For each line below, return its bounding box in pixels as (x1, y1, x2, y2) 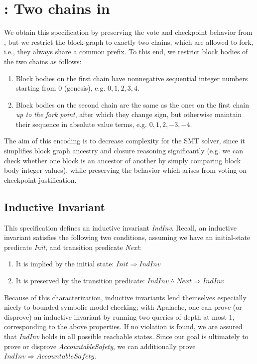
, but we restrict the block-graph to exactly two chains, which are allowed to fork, (4, 36, 254, 47)
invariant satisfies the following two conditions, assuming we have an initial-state (4, 232, 251, 243)
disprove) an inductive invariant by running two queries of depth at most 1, (4, 311, 235, 322)
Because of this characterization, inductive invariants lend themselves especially (4, 292, 247, 302)
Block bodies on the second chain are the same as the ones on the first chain (15, 99, 249, 110)
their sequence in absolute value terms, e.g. (15, 119, 147, 129)
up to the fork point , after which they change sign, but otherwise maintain (15, 109, 242, 120)
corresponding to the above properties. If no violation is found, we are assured (4, 321, 243, 332)
